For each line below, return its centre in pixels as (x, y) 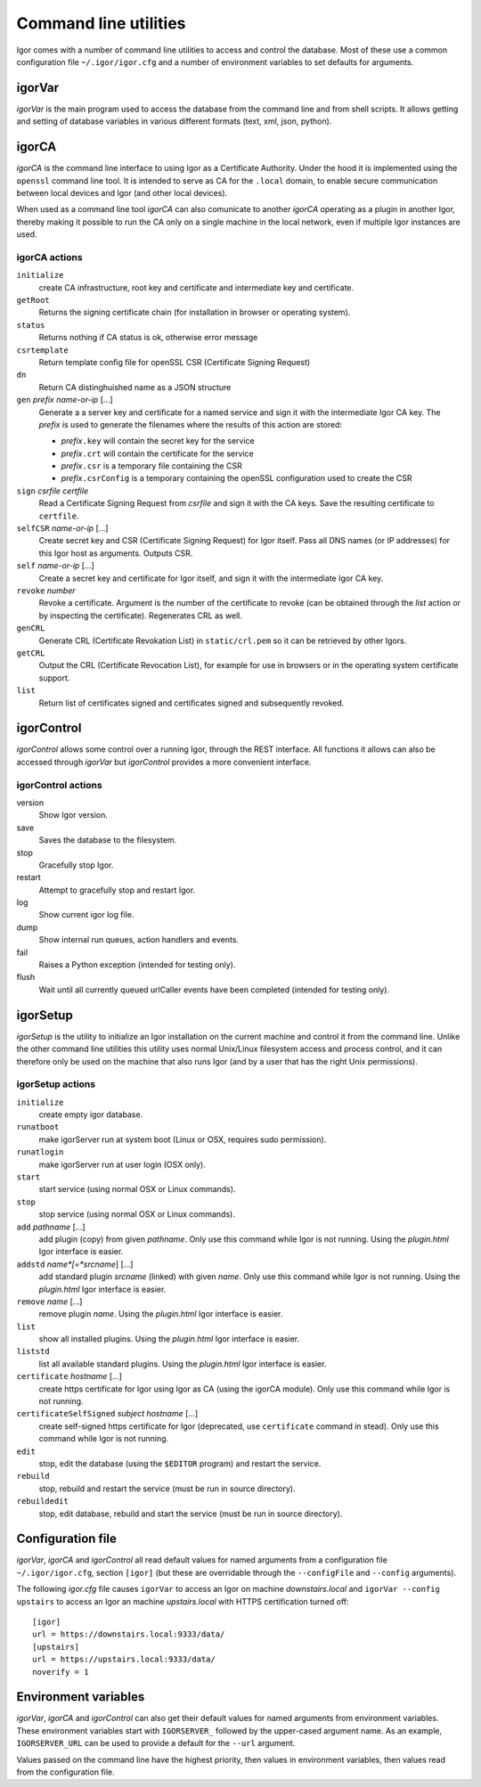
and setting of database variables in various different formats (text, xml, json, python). (174, 121)
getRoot (33, 300)
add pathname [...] (51, 1227)
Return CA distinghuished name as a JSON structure (135, 387)
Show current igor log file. (86, 915)
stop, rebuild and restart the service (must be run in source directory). (167, 1489)
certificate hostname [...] (69, 1376)
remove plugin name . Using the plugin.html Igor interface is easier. (161, 1314)
